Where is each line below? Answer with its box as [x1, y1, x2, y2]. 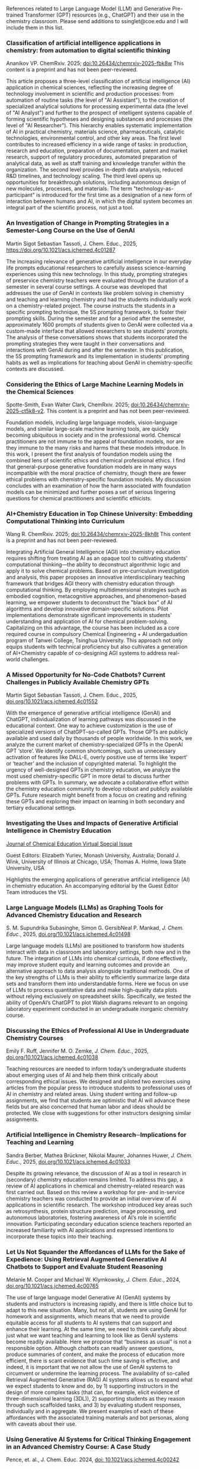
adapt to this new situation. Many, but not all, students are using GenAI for [6, 1306, 187, 1314]
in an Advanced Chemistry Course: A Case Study [6, 1442, 151, 1451]
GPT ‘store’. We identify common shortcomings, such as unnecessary [6, 747, 176, 754]
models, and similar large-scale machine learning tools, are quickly [6, 425, 169, 432]
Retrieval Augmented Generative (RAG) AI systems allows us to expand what [6, 1376, 193, 1383]
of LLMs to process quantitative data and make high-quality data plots [6, 986, 178, 994]
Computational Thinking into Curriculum [6, 517, 125, 525]
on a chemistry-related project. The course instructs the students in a [6, 302, 176, 309]
